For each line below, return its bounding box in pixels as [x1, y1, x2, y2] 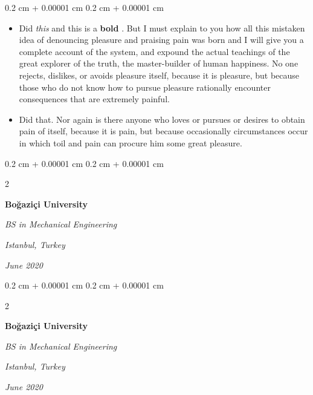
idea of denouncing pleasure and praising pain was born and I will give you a [19, 33, 304, 46]
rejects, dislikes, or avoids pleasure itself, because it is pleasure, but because [19, 68, 300, 81]
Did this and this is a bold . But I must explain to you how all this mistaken [19, 21, 305, 34]
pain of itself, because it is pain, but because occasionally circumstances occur [19, 125, 308, 137]
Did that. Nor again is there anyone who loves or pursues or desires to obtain [19, 113, 305, 125]
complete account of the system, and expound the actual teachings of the [19, 45, 290, 57]
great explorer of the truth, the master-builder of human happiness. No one [19, 57, 298, 70]
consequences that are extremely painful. [19, 93, 170, 105]
